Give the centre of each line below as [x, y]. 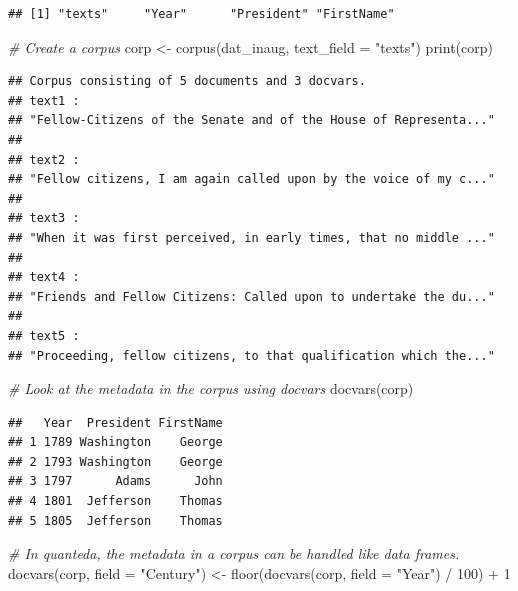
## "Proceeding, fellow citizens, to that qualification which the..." [251, 355]
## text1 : [44, 100]
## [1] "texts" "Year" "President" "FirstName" [201, 14]
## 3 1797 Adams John [115, 481]
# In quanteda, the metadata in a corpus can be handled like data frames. [234, 553]
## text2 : [44, 159]
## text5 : [44, 335]
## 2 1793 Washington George [115, 461]
